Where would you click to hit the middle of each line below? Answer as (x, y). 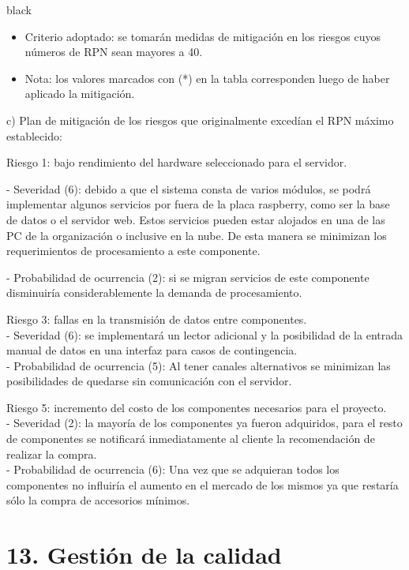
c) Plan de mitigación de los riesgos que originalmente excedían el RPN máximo (200, 120)
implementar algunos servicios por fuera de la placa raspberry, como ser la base (198, 204)
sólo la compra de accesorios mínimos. (98, 500)
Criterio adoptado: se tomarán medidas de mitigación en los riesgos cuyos (203, 36)
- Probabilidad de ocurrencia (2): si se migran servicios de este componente (188, 277)
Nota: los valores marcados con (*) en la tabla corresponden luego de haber (207, 78)
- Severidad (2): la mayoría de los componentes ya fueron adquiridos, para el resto (204, 423)
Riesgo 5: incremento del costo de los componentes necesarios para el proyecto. (197, 407)
